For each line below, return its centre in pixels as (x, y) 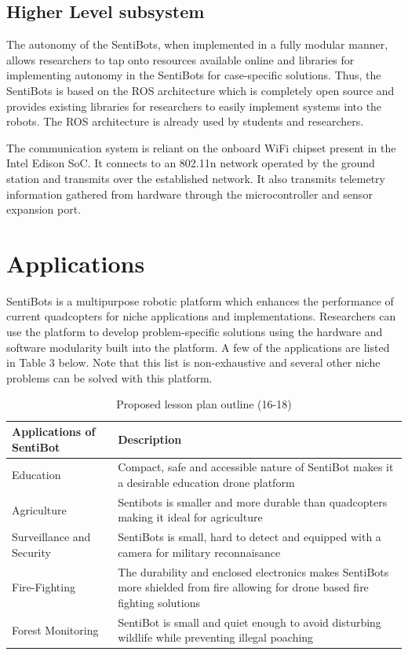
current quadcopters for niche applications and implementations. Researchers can (201, 316)
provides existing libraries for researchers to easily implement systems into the (194, 106)
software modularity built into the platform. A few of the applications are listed (198, 347)
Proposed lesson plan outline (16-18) (204, 404)
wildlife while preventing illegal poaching (216, 637)
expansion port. (44, 209)
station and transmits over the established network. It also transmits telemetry (196, 178)
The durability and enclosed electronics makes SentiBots (253, 571)
